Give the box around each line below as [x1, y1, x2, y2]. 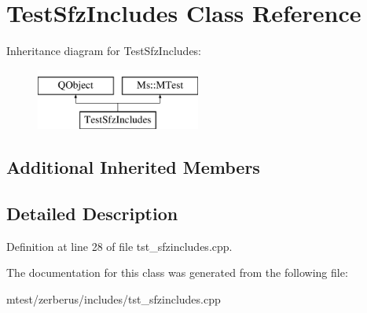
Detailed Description [6, 201, 178, 226]
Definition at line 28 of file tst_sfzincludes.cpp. [6, 238, 233, 254]
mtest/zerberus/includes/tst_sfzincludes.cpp [6, 291, 221, 307]
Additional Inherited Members [6, 155, 260, 179]
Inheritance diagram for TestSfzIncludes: [6, 42, 202, 59]
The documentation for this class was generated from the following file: [6, 264, 348, 281]
